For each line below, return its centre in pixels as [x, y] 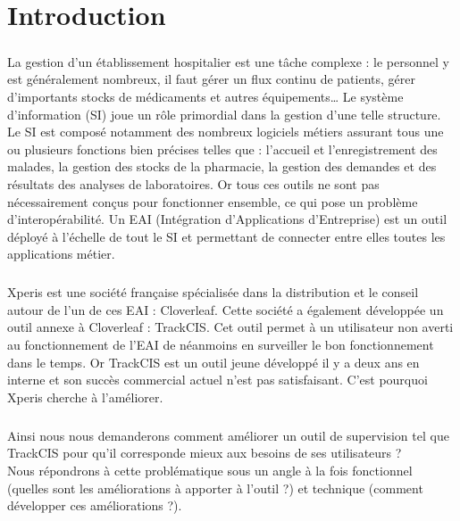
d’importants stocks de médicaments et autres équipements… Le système [205, 96]
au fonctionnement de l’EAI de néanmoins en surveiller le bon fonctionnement [221, 345]
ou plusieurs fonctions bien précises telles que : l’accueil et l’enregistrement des [222, 149]
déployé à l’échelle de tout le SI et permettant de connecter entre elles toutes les [226, 236]
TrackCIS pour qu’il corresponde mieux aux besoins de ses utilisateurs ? [205, 453]
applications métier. [61, 254]
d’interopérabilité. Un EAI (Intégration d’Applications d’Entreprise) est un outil [227, 219]
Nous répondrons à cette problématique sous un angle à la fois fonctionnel [210, 470]
